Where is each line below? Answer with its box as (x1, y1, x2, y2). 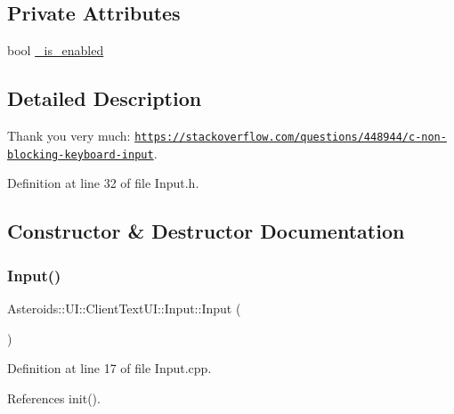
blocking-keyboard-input (7, 148, 154, 161)
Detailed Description (7, 85, 202, 112)
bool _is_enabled (7, 41, 104, 60)
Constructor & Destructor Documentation (7, 217, 405, 245)
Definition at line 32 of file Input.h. (7, 174, 199, 192)
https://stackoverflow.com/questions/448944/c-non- (134, 131, 447, 143)
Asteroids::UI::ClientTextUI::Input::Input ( (7, 298, 241, 317)
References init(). (7, 388, 101, 407)
